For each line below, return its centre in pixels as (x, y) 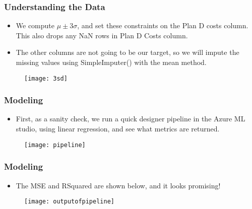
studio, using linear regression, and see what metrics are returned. (118, 129)
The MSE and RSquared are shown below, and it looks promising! (118, 185)
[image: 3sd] (46, 78)
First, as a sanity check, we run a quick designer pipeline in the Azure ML (131, 119)
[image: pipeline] (55, 145)
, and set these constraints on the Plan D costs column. (163, 25)
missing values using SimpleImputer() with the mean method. (111, 62)
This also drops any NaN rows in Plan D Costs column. (102, 35)
